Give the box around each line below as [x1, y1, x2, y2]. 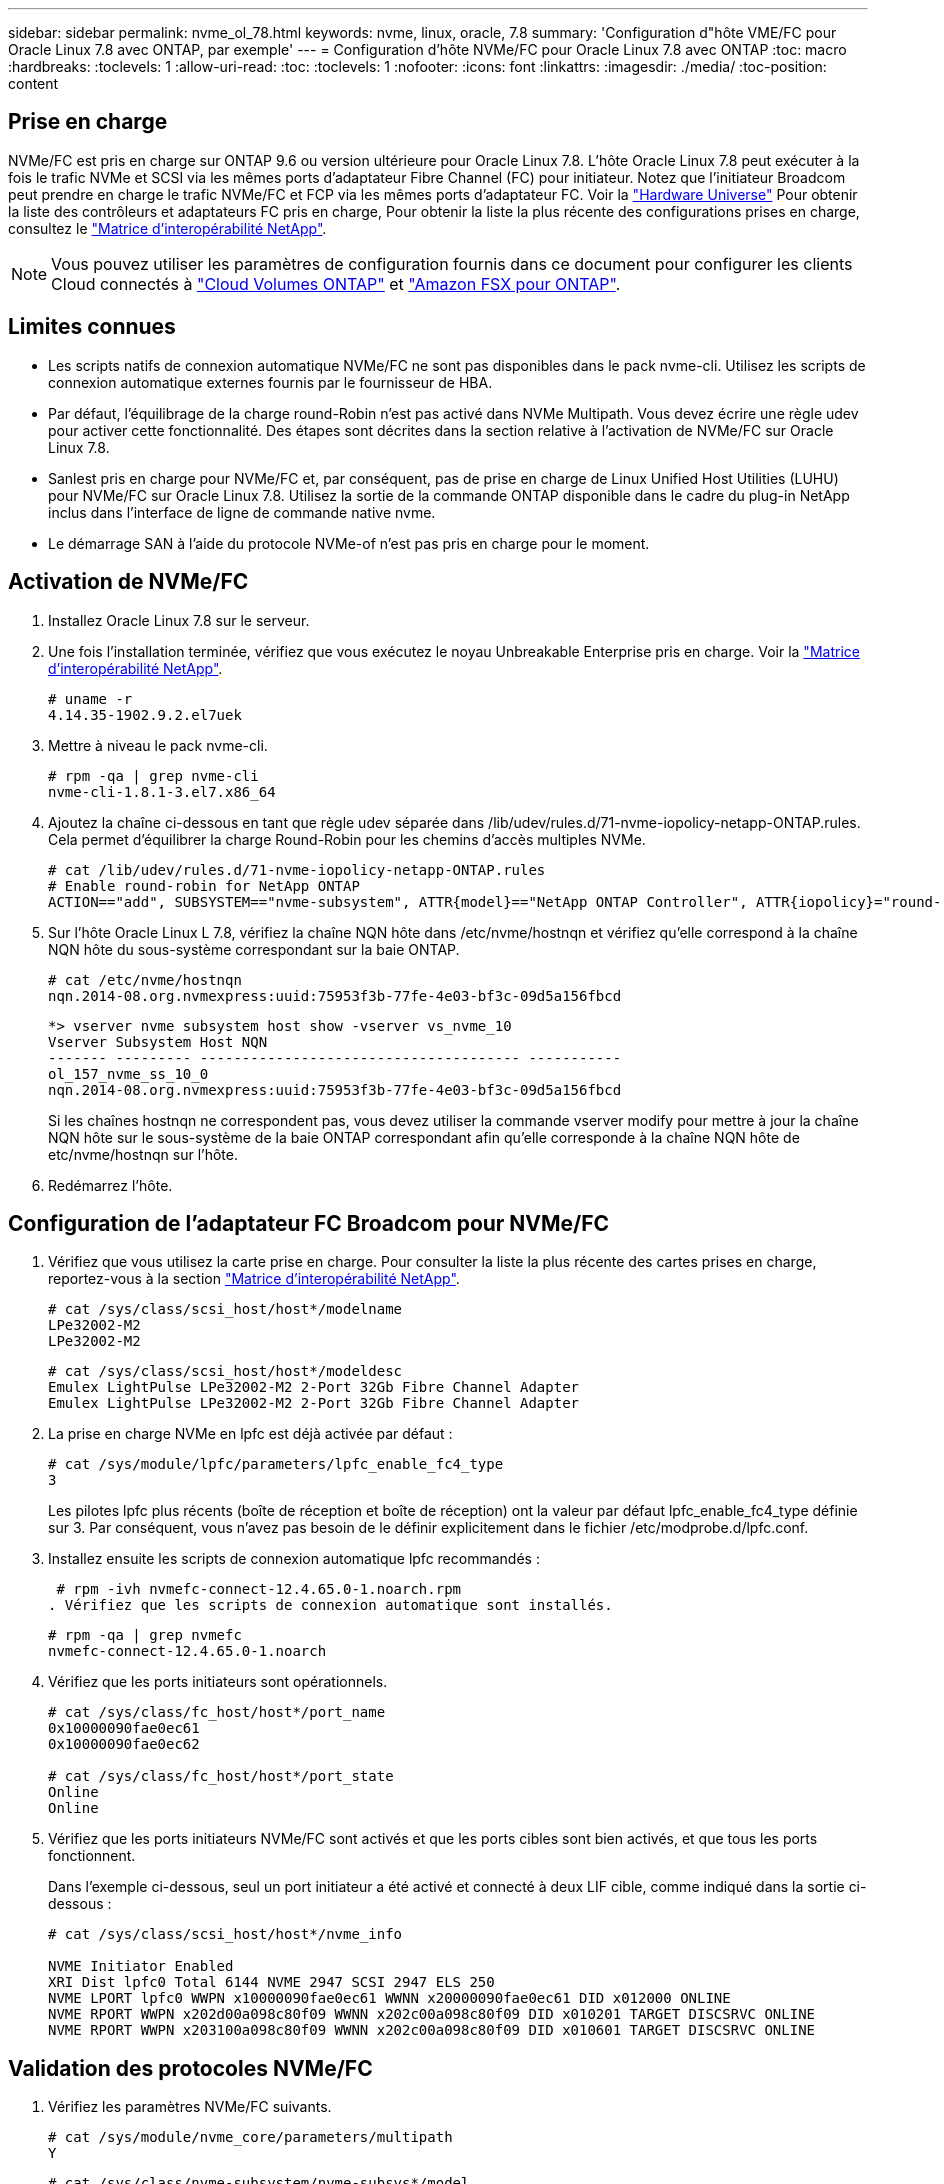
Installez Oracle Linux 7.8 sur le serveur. [48, 611, 310, 629]
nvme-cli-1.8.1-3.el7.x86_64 [48, 783, 276, 800]
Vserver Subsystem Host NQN [48, 1033, 268, 1050]
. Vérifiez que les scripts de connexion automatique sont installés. [48, 1597, 613, 1614]
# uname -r [48, 690, 133, 707]
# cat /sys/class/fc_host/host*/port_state [48, 1768, 394, 1785]
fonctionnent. [48, 1847, 136, 1865]
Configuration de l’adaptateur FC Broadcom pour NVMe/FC [8, 1210, 610, 1236]
